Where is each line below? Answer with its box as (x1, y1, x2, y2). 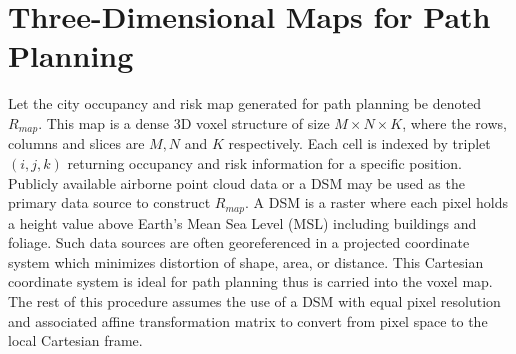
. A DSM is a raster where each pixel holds (244, 192, 508, 213)
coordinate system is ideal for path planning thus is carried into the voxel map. (8, 271, 493, 292)
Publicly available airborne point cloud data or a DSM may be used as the (8, 172, 465, 193)
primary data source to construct (8, 192, 211, 213)
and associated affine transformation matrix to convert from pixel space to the (8, 310, 488, 331)
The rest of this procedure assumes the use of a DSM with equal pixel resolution (8, 290, 501, 311)
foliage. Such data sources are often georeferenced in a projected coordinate (8, 232, 470, 253)
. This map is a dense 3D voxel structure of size (38, 112, 330, 133)
